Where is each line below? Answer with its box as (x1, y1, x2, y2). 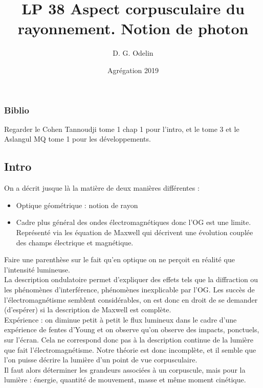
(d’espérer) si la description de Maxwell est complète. (4, 304, 171, 315)
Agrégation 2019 (107, 64, 159, 75)
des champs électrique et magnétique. (16, 237, 134, 247)
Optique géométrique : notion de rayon (16, 199, 138, 210)
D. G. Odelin (113, 48, 154, 58)
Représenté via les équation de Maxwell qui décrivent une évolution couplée (16, 226, 253, 237)
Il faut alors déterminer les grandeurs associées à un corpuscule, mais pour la (4, 364, 246, 375)
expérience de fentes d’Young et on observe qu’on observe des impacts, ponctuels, (4, 324, 259, 335)
